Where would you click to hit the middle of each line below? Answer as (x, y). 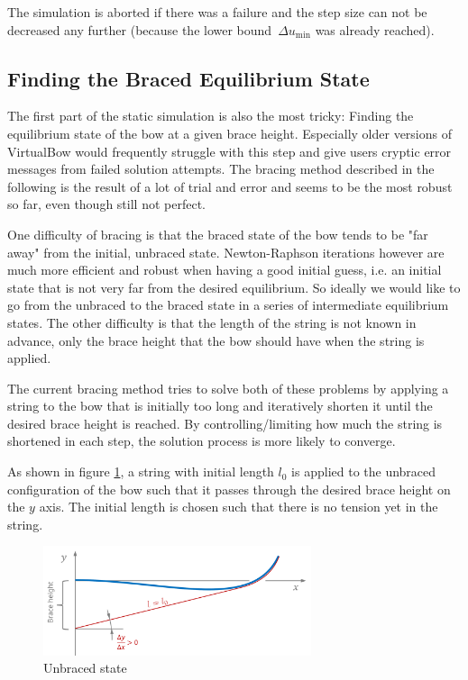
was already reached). (375, 29)
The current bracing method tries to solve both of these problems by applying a (228, 388)
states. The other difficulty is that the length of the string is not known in (212, 322)
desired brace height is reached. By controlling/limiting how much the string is (225, 423)
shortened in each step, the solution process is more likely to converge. (202, 441)
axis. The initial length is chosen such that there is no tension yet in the (239, 507)
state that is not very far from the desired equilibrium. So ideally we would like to (234, 287)
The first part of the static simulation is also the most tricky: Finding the (211, 116)
